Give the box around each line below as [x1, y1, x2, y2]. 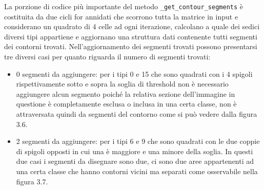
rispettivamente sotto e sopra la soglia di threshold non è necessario [16, 78, 229, 89]
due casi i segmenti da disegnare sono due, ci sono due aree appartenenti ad [16, 156, 254, 166]
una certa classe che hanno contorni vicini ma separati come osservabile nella [16, 165, 258, 176]
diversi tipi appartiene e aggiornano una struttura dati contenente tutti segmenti [4, 31, 257, 41]
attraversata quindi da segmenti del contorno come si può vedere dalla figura [16, 109, 257, 119]
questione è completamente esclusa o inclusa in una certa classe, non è [16, 98, 237, 109]
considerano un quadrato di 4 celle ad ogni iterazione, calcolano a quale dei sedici [4, 21, 260, 32]
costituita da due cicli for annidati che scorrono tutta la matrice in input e [4, 11, 238, 22]
